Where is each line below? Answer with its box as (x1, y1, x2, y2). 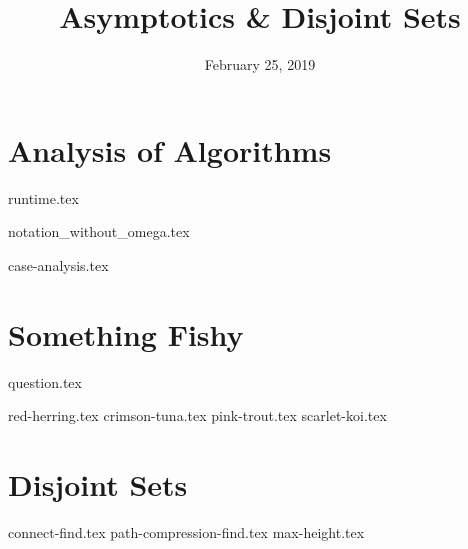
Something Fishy (8, 313, 244, 354)
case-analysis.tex (8, 254, 109, 275)
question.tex (8, 371, 82, 392)
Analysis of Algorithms (8, 129, 332, 170)
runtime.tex (8, 187, 79, 208)
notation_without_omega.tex (8, 221, 190, 242)
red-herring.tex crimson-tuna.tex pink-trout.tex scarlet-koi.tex (8, 405, 387, 426)
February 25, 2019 (204, 54, 316, 75)
